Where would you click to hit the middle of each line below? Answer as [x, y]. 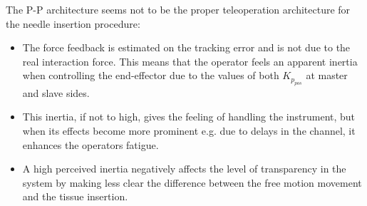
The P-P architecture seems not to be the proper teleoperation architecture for [178, 9]
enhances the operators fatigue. [91, 144]
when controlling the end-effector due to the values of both [151, 75]
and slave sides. [56, 92]
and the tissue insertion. [75, 196]
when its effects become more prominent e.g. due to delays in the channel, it [189, 130]
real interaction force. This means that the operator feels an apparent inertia [190, 61]
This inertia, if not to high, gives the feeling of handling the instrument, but [189, 117]
